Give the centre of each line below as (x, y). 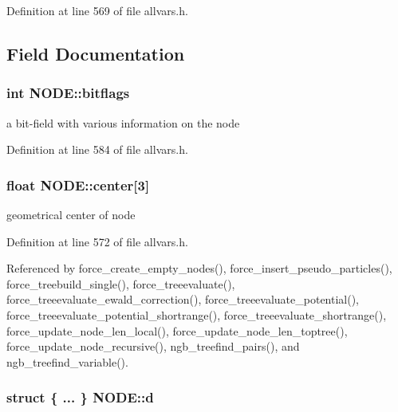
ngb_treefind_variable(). (67, 361)
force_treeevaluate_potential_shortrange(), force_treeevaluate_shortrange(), (197, 314)
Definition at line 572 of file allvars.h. (97, 241)
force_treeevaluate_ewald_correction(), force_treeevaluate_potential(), (183, 299)
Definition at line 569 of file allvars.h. (97, 10)
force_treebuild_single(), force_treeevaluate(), (121, 283)
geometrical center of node (71, 214)
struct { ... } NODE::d (80, 397)
